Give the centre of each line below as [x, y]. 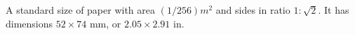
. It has [334, 10]
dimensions [29, 23]
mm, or [105, 23]
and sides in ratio [253, 10]
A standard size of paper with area [80, 10]
